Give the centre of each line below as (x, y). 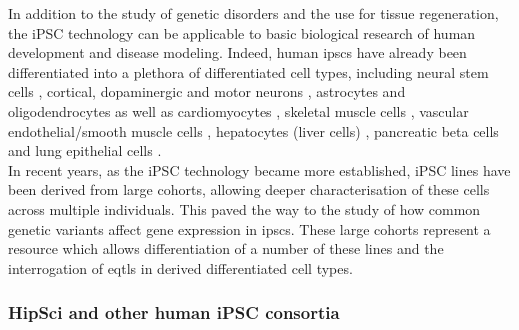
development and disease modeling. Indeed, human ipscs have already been (237, 52)
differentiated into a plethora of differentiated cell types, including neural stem (248, 71)
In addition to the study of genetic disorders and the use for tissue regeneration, (253, 13)
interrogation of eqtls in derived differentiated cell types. (180, 267)
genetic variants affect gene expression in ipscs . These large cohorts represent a (249, 228)
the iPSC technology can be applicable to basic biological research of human (242, 32)
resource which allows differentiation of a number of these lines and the (226, 248)
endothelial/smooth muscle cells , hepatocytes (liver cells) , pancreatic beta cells (253, 130)
